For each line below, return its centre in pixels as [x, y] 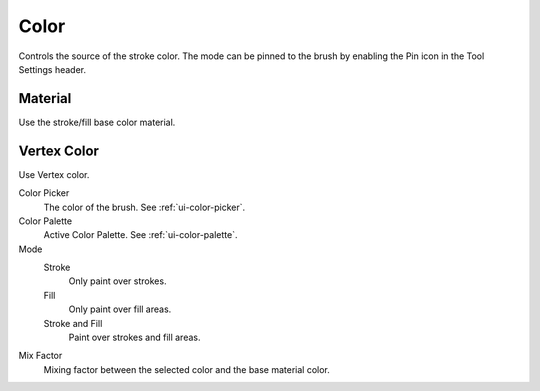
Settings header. [52, 69]
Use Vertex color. [54, 174]
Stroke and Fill [73, 323]
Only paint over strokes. [117, 281]
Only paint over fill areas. [120, 309]
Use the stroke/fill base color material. [97, 122]
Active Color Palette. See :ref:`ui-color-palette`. [140, 235]
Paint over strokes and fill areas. [134, 337]
